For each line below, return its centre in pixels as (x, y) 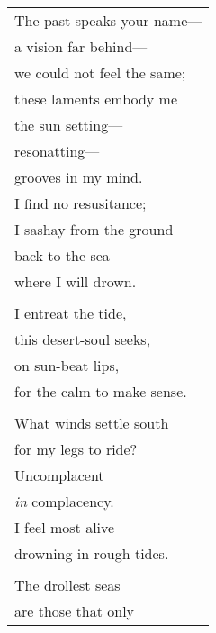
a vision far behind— (81, 46)
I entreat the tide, (71, 312)
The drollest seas (67, 584)
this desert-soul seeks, (83, 339)
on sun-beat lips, (67, 365)
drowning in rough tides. (92, 553)
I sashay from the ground (94, 229)
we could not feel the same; (100, 72)
